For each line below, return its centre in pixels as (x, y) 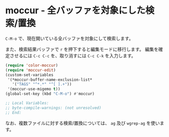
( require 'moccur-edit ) (31, 70)
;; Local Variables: (27, 103)
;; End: (14, 112)
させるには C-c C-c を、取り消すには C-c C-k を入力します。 (73, 55)
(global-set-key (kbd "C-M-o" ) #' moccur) (50, 94)
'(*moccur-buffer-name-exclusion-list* (50, 80)
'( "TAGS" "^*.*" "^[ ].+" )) (42, 84)
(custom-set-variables (29, 75)
